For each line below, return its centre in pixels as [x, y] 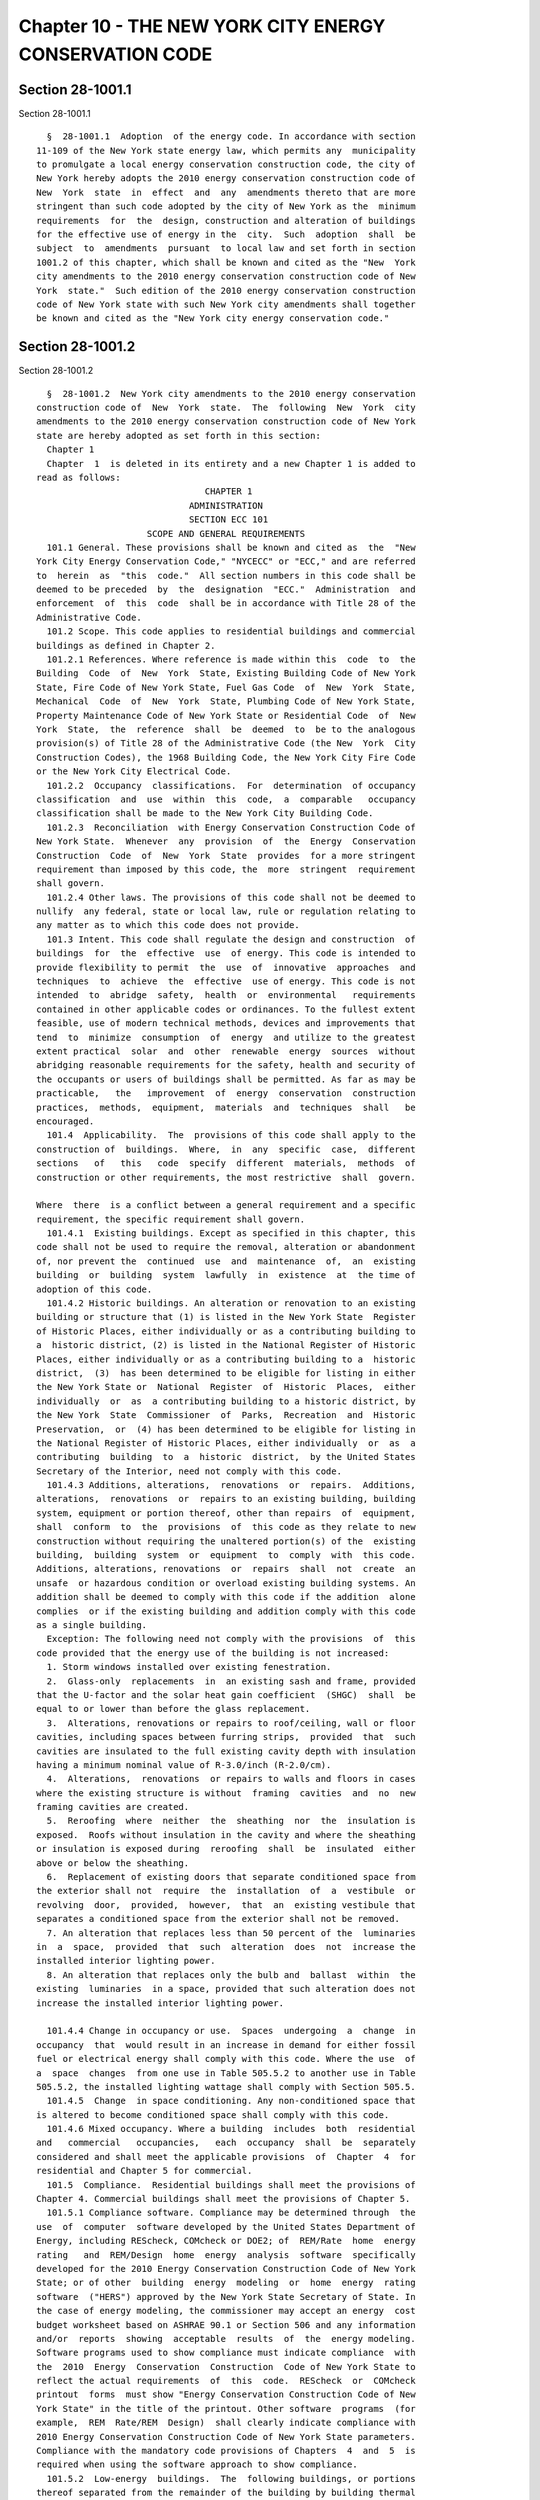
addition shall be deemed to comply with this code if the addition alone [226, 1597]
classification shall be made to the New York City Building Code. [205, 813]
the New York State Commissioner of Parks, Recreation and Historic [226, 1415]
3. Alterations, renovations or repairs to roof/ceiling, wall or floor [231, 1723]
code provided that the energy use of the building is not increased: [213, 1653]
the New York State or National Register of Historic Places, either [226, 1387]
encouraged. [65, 1121]
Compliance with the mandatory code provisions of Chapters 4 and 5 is [226, 2451]
